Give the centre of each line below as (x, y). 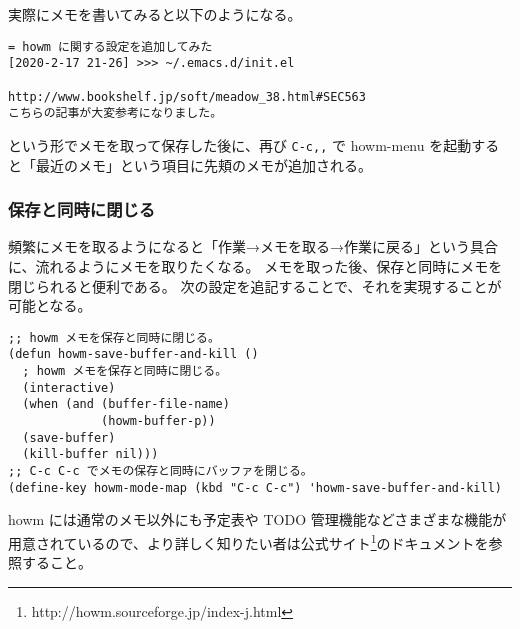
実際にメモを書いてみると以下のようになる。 (155, 14)
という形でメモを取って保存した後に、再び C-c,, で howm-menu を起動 (240, 144)
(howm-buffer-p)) (158, 421)
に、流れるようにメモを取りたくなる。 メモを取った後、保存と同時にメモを (255, 265)
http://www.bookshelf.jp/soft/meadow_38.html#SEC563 (187, 96)
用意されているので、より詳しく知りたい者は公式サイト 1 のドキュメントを (248, 541)
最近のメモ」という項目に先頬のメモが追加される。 (203, 164)
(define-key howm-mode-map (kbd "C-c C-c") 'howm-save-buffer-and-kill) (255, 487)
